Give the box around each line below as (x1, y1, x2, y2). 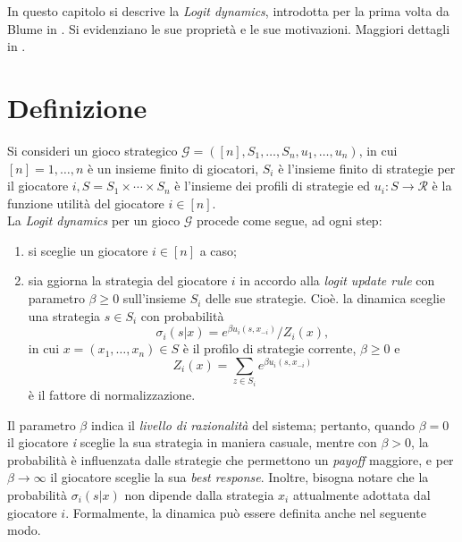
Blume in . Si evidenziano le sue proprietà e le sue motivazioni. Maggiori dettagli (7, 19, 450, 38)
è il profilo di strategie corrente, (182, 339, 357, 358)
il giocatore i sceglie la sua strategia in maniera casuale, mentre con (7, 433, 377, 452)
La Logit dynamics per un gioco (7, 211, 181, 230)
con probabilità (140, 306, 224, 325)
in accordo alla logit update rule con (239, 271, 435, 290)
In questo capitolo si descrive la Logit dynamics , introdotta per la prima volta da (7, 2, 449, 20)
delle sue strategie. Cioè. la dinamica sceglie (206, 289, 446, 308)
